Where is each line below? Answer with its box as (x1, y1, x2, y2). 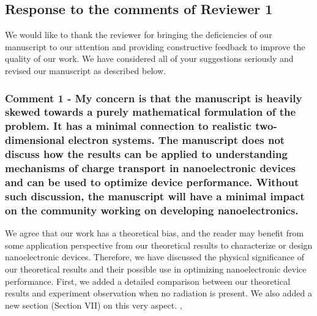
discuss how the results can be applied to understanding (5, 146, 288, 162)
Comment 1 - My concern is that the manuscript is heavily (5, 90, 302, 105)
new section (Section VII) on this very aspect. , (5, 298, 182, 311)
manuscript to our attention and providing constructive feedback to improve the (5, 40, 305, 53)
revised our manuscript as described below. (5, 64, 166, 77)
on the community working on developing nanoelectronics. (5, 202, 299, 217)
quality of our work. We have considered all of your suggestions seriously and (5, 52, 294, 65)
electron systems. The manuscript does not (68, 132, 285, 148)
